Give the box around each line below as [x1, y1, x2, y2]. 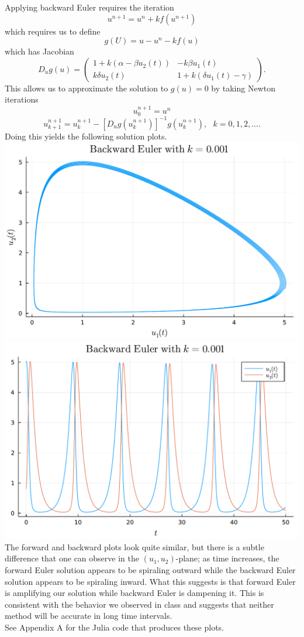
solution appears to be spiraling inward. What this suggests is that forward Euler [5, 575, 296, 587]
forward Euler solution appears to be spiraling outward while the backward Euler [5, 563, 296, 575]
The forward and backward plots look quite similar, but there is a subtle [5, 540, 264, 553]
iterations [5, 93, 39, 105]
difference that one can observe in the [5, 552, 139, 564]
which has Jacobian [5, 45, 74, 57]
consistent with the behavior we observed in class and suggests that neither [5, 598, 274, 610]
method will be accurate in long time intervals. [5, 609, 172, 622]
